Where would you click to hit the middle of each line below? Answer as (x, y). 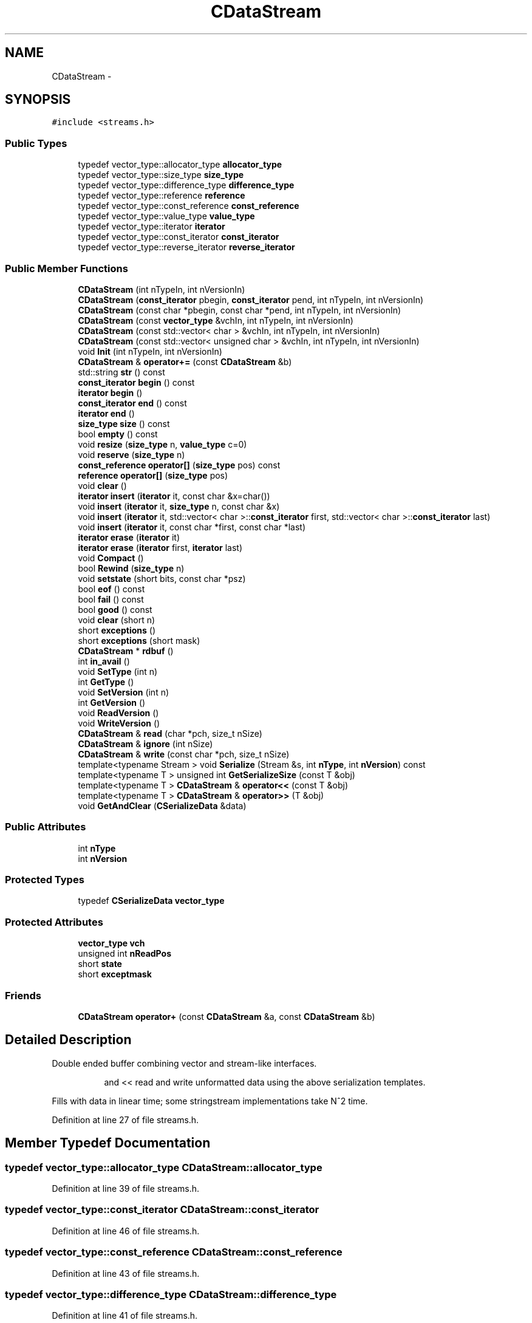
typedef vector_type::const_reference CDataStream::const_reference (174, 1252)
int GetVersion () (112, 702)
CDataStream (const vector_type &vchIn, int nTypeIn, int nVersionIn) (216, 320)
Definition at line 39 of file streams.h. (126, 1188)
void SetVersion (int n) (124, 692)
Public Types (36, 143)
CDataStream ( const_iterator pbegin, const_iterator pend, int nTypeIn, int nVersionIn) (251, 299)
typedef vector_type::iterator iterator (152, 227)
